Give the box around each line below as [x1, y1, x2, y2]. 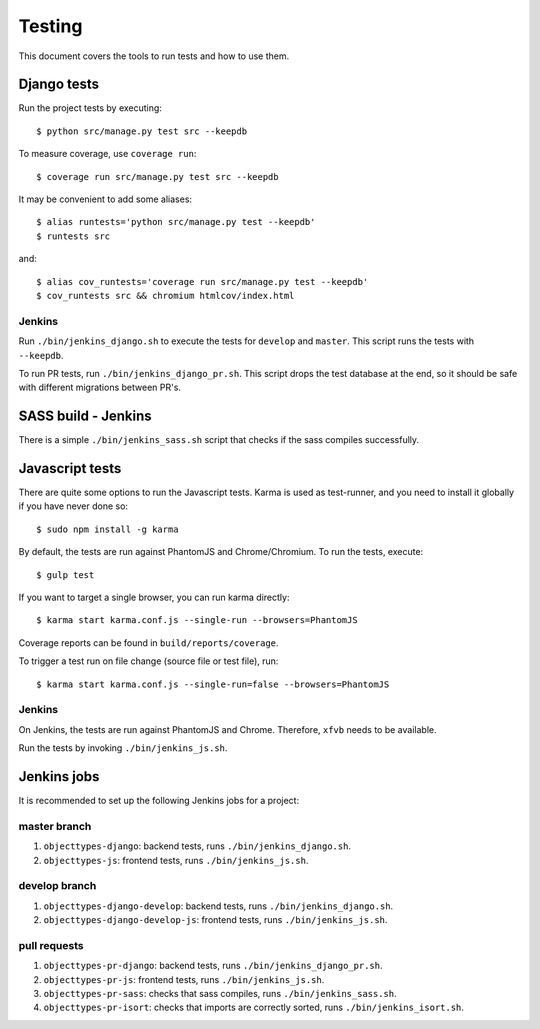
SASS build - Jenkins [18, 408, 152, 425]
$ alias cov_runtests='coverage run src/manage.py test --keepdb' [36, 276, 369, 287]
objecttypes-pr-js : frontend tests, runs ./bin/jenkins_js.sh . [43, 973, 325, 985]
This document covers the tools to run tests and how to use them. [18, 50, 290, 62]
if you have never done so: [18, 500, 129, 512]
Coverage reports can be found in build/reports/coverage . [18, 636, 279, 649]
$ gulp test [36, 569, 95, 580]
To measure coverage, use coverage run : [18, 148, 197, 160]
